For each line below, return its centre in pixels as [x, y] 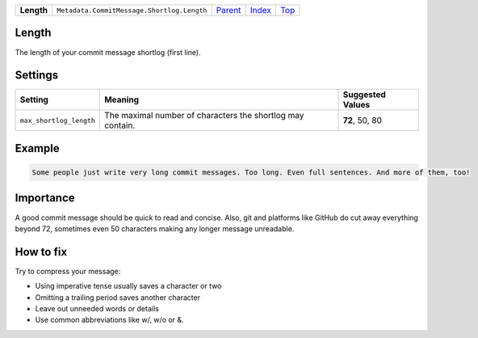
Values [356, 105]
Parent [229, 10]
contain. [119, 125]
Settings [37, 76]
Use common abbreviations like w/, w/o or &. [110, 320]
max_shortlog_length [58, 120]
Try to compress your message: [68, 271]
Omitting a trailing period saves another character [118, 297]
